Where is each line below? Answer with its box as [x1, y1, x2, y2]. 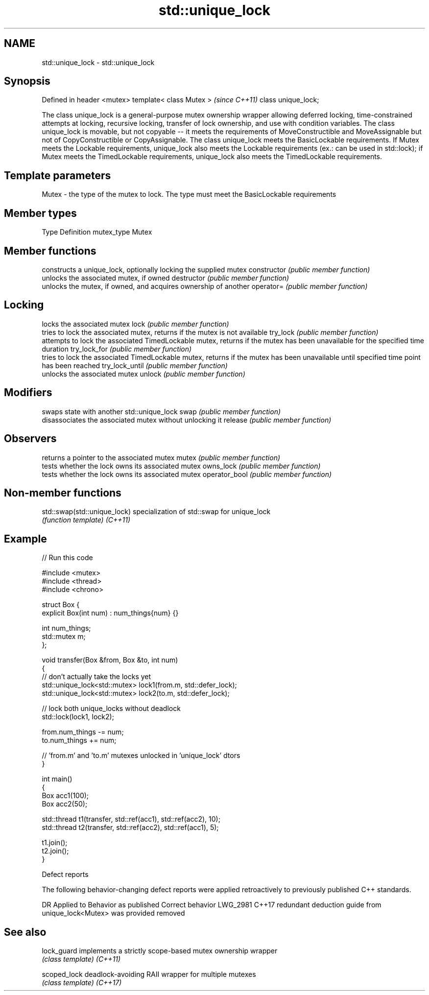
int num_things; [42, 624, 91, 633]
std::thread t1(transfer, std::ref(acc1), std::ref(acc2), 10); [42, 815, 220, 824]
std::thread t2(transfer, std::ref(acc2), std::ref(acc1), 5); [42, 823, 219, 832]
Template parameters [4, 169, 111, 182]
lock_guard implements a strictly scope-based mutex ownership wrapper [42, 947, 278, 955]
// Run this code [42, 553, 93, 562]
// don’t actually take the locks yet [42, 672, 151, 681]
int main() [42, 775, 72, 783]
